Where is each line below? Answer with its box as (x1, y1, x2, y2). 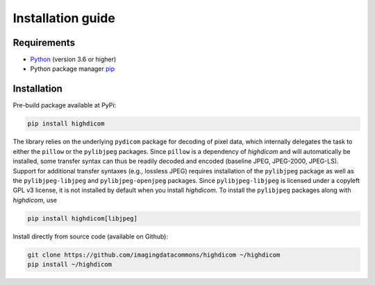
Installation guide (12, 10, 116, 26)
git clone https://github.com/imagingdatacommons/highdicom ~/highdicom (27, 250, 281, 259)
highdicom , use (12, 196, 57, 204)
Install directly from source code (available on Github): (12, 232, 168, 241)
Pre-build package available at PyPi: (12, 101, 117, 110)
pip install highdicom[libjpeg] (27, 214, 138, 222)
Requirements (12, 37, 76, 49)
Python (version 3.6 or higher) (30, 55, 117, 64)
